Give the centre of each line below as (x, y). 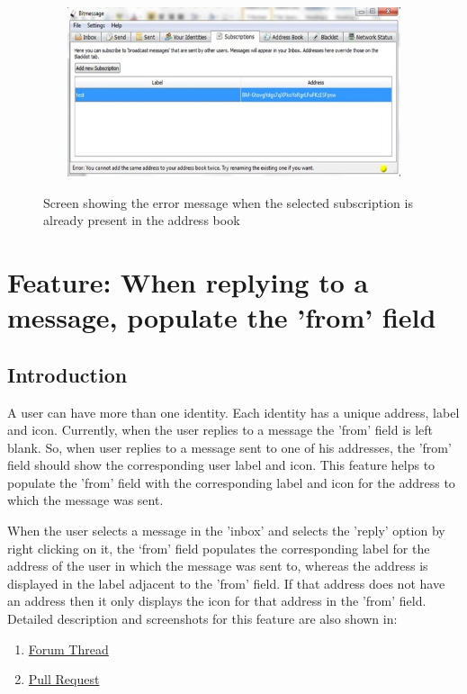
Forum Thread (68, 649)
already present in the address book (142, 220)
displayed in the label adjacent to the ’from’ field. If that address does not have (226, 583)
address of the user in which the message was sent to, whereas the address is (218, 566)
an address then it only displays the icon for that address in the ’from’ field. (217, 601)
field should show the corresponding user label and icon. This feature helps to (221, 465)
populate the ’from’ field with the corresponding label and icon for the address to (231, 482)
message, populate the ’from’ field (222, 317)
